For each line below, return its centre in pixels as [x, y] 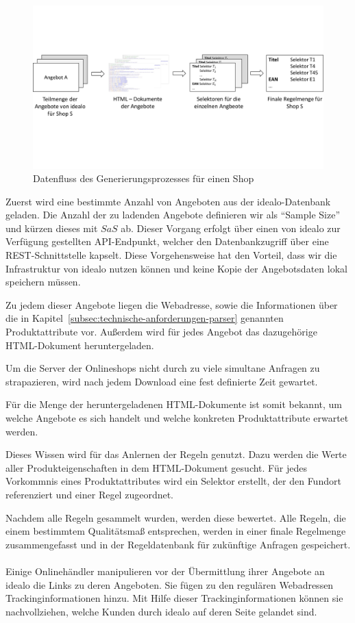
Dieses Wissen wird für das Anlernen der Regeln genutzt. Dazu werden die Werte [176, 454]
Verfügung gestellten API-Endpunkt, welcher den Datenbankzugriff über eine [167, 241]
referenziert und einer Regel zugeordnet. [89, 494]
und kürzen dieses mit [52, 228]
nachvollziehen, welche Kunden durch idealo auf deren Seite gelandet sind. [161, 611]
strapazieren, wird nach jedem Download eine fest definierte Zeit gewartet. [162, 381]
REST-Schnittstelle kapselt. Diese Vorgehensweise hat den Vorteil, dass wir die [171, 255]
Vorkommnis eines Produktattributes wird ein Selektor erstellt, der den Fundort [173, 481]
